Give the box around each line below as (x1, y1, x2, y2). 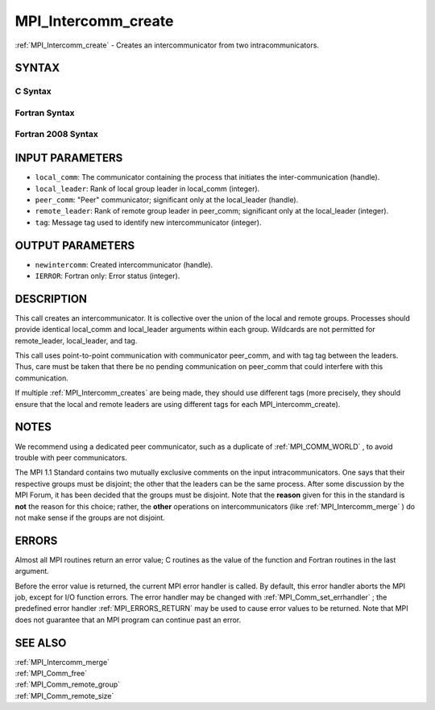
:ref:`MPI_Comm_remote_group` (14, 679, 121, 689)
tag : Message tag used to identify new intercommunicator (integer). (35, 218, 262, 227)
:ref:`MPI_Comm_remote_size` (14, 691, 114, 700)
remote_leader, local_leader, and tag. (14, 335, 138, 346)
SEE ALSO (14, 636, 67, 650)
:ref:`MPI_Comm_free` (14, 669, 88, 679)
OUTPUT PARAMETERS (14, 239, 135, 252)
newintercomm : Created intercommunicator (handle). (35, 260, 213, 269)
